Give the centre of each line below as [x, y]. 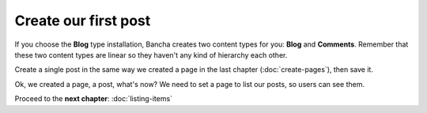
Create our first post [83, 21]
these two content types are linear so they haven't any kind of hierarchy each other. [151, 55]
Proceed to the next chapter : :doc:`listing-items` [94, 99]
